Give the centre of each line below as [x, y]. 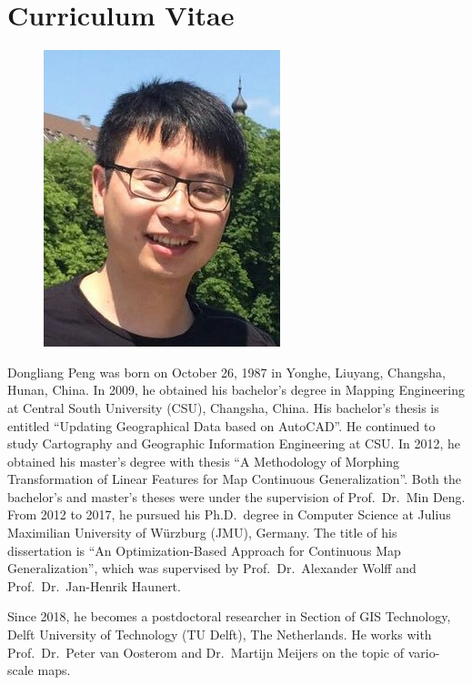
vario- [424, 652]
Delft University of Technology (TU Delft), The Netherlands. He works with [220, 635]
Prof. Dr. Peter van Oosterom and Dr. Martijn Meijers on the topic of [206, 652]
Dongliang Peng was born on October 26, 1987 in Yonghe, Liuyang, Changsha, [226, 372]
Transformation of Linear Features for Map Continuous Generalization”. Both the [234, 479]
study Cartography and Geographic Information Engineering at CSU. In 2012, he [234, 443]
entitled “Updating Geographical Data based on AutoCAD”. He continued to [221, 425]
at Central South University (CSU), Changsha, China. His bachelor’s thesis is [223, 407]
